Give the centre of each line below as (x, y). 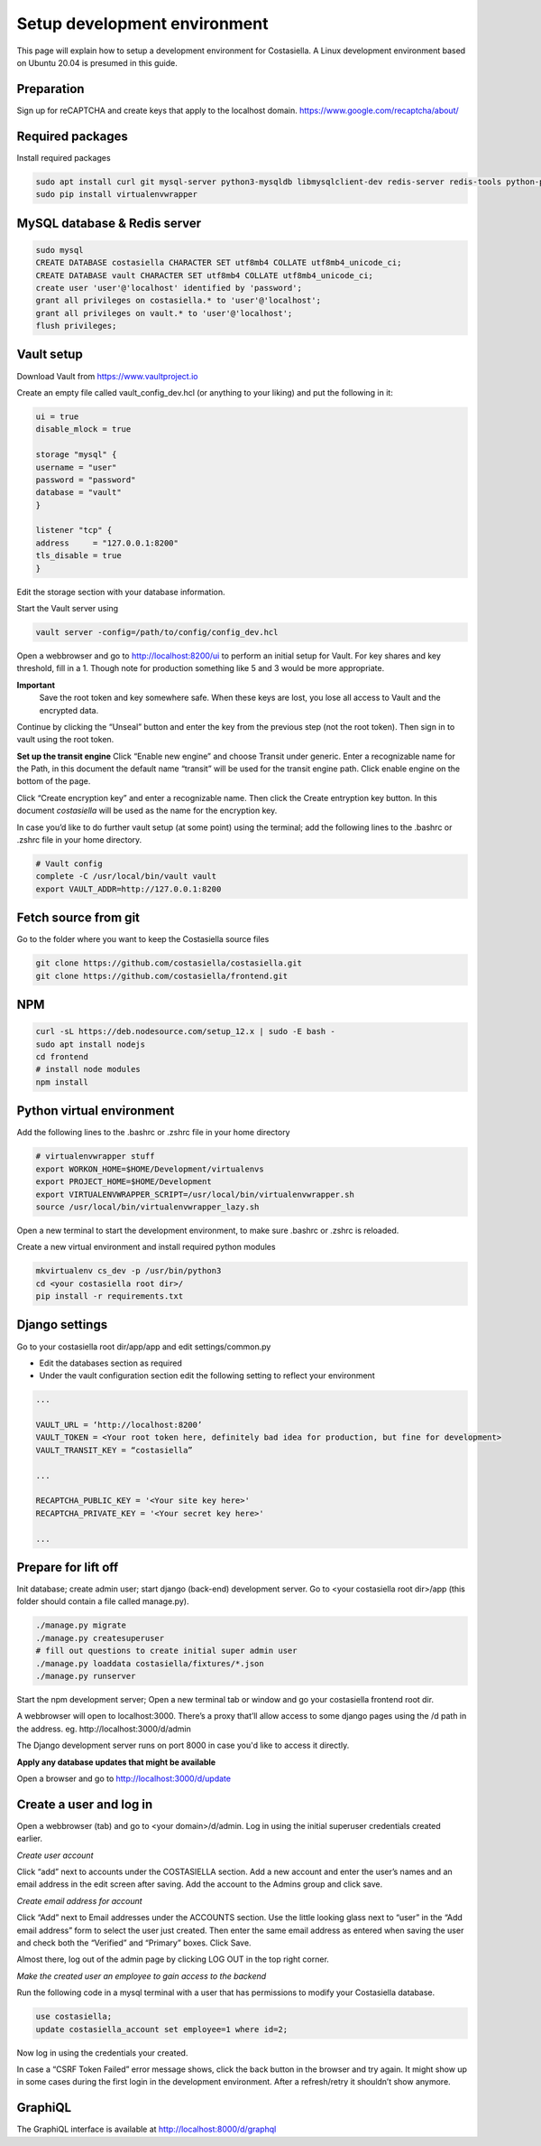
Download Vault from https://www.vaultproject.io (107, 376)
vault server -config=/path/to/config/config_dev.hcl (157, 632)
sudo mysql (60, 250)
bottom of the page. (54, 781)
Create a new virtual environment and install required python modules (146, 1247)
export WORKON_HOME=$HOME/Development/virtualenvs (150, 1169)
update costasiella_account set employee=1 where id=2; (162, 2029)
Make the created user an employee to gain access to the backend (142, 1976)
